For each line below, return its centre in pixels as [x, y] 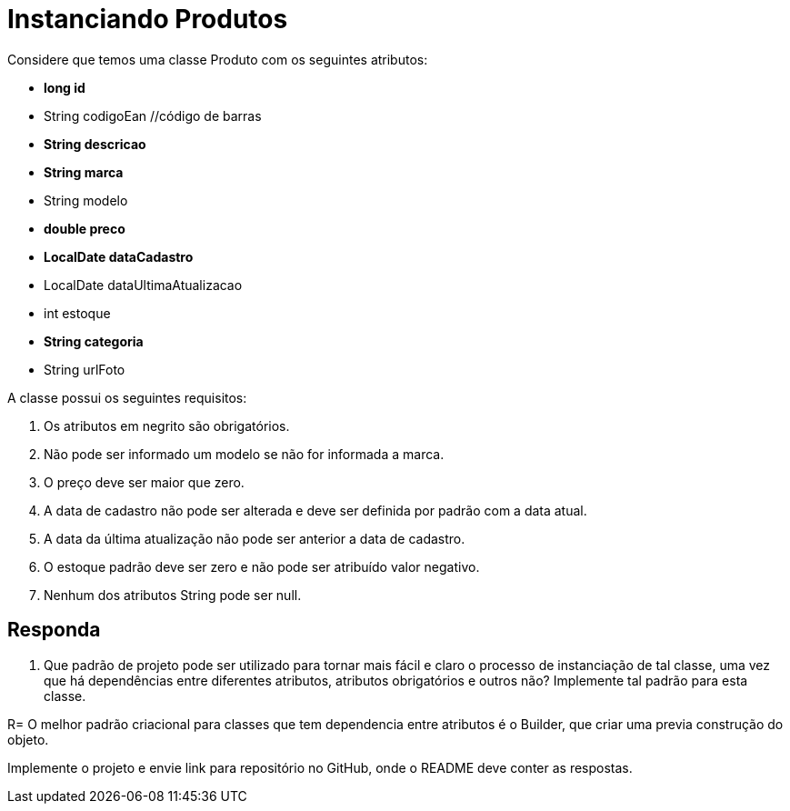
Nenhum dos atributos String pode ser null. [173, 595]
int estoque [77, 313]
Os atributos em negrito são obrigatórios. [167, 426]
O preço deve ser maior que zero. [144, 482]
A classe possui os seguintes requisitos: [127, 397]
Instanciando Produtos [148, 19]
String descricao [95, 144]
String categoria [94, 341]
